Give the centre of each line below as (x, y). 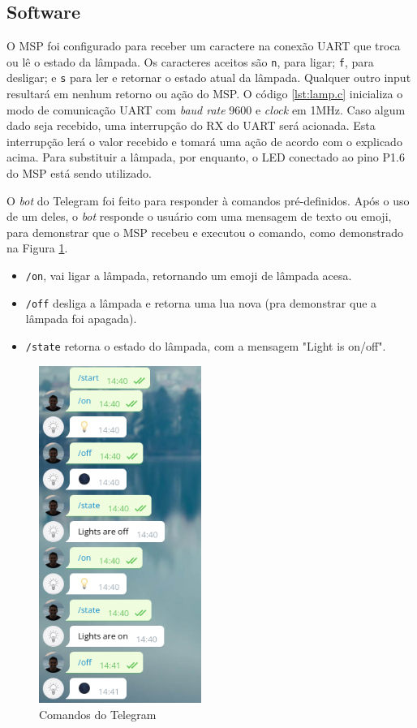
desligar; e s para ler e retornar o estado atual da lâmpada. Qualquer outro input (209, 78)
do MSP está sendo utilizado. (79, 173)
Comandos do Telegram (98, 714)
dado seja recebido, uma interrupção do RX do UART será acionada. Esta (191, 125)
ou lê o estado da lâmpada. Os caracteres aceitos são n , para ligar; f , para (190, 61)
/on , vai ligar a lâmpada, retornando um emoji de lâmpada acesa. (189, 276)
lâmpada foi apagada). (81, 319)
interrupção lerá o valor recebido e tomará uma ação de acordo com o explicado (204, 141)
